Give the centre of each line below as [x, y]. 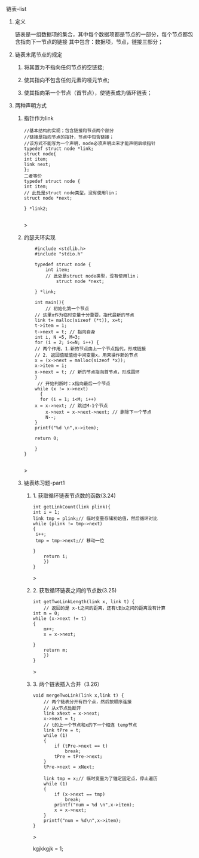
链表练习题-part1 [44, 483]
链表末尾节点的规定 [39, 55]
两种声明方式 [30, 106]
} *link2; [36, 209]
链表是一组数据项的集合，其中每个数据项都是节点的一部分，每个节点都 [101, 34]
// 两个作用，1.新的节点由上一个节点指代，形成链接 [91, 349]
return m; [56, 650]
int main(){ [50, 302]
